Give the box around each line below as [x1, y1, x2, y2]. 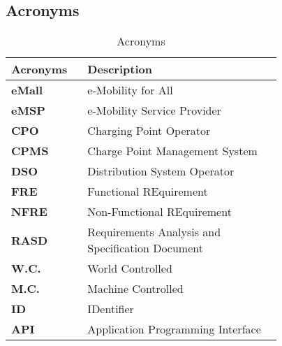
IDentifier [87, 301, 134, 317]
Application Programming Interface [87, 321, 261, 338]
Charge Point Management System [87, 143, 258, 159]
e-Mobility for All [87, 82, 173, 99]
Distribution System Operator [87, 163, 235, 180]
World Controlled [87, 260, 172, 277]
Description [87, 61, 152, 78]
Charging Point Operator [87, 122, 211, 139]
